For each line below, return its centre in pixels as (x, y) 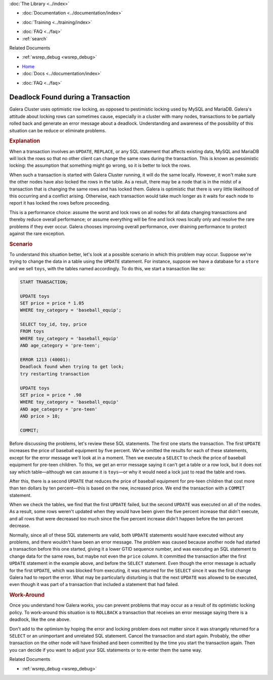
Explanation (25, 141)
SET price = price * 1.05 (52, 303)
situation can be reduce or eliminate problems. (58, 130)
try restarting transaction (55, 374)
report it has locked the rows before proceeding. (60, 203)
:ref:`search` (35, 38)
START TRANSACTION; (44, 282)
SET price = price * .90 (51, 395)
